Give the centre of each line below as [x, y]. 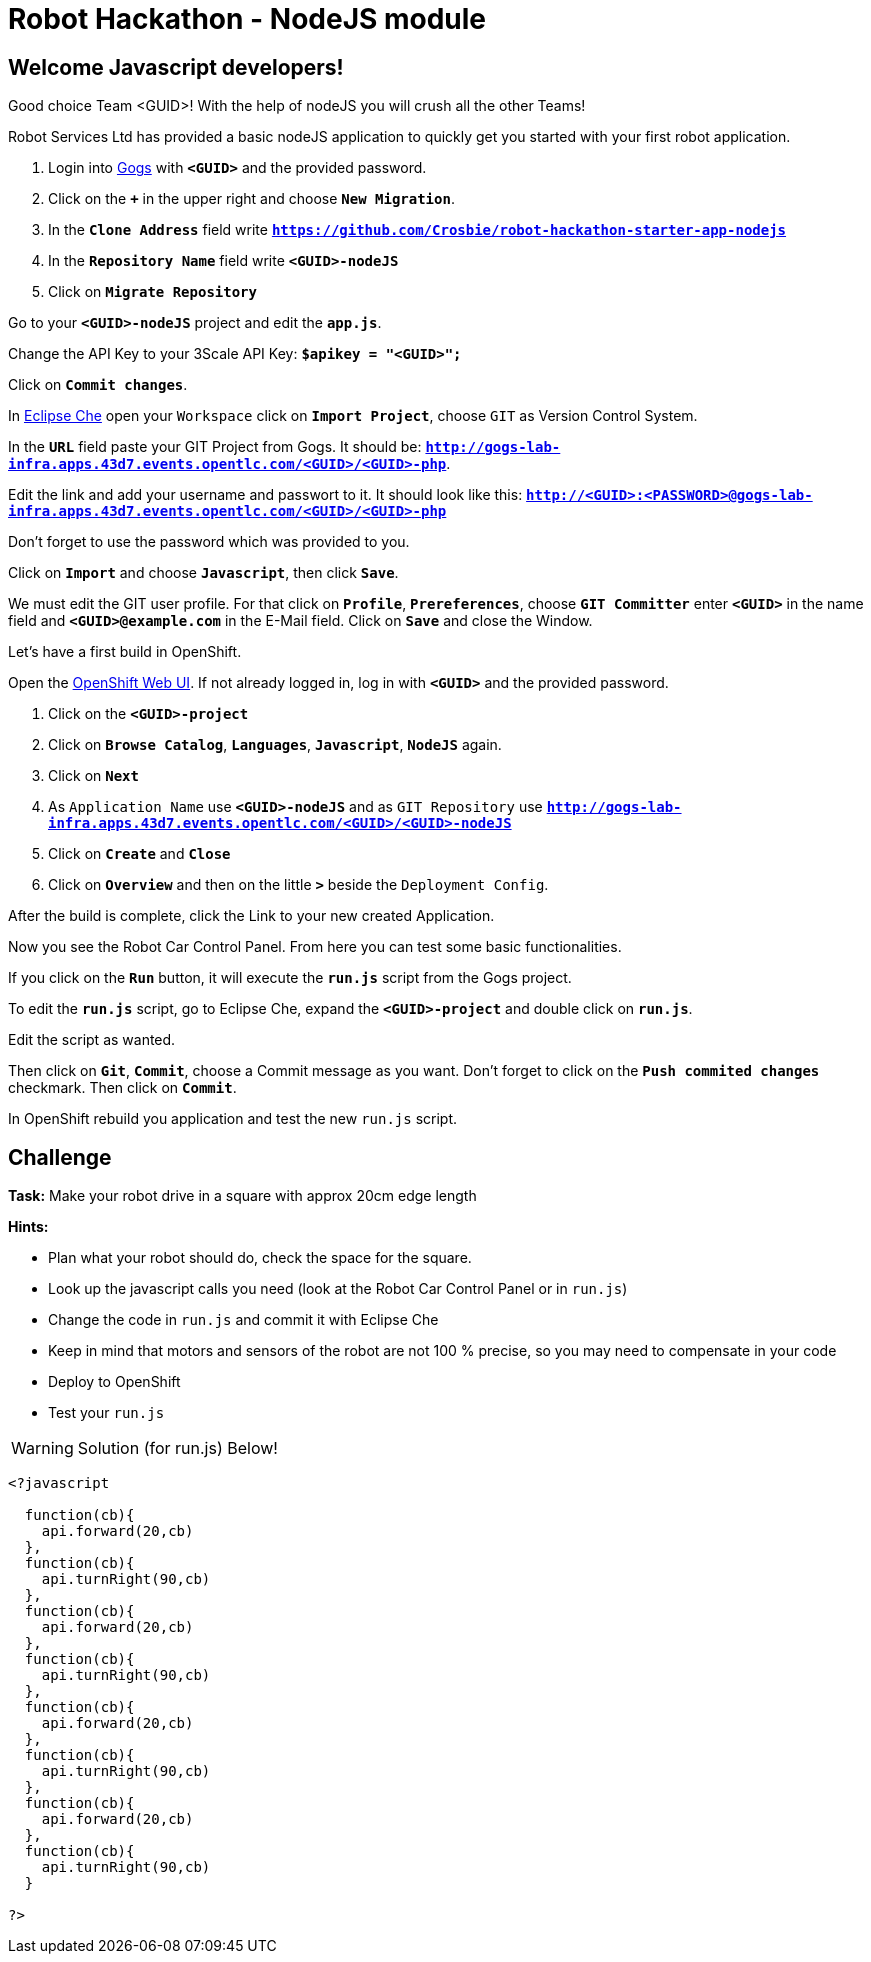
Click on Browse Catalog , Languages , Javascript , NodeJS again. [275, 745]
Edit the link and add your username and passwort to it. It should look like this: [265, 495]
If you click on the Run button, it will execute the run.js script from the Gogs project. [290, 978]
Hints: [28, 1227]
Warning [42, 1448]
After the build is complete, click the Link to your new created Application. [251, 916]
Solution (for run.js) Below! [177, 1448]
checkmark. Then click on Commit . [122, 1088]
